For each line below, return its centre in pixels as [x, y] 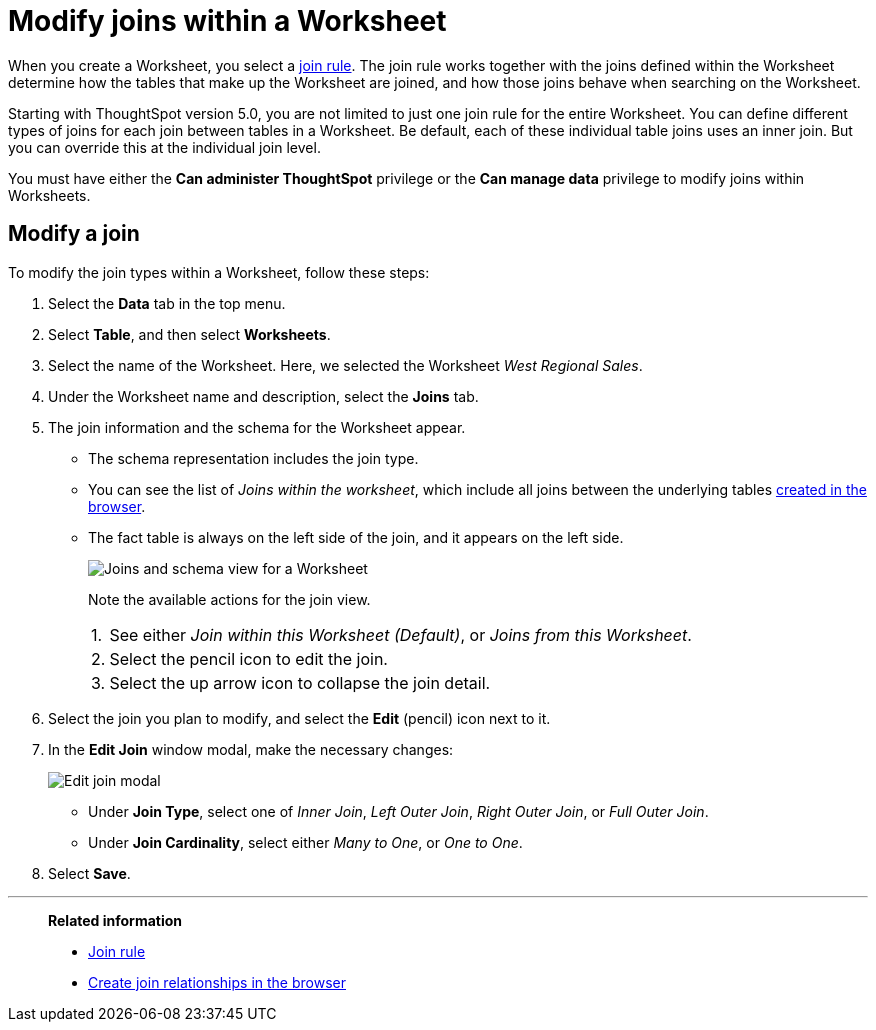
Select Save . [89, 873]
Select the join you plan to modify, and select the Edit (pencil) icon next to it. [299, 718]
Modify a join [74, 234]
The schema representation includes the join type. [253, 458]
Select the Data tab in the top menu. [167, 303]
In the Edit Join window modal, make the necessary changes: [251, 749]
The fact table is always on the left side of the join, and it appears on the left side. [356, 537]
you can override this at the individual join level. [164, 147]
